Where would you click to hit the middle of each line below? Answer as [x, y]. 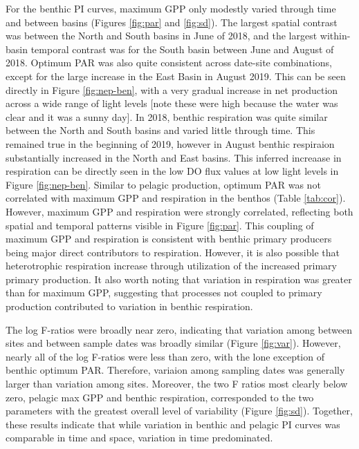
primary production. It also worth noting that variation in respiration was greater [179, 279]
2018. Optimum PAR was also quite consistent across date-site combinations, [169, 63]
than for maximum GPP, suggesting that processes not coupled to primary [164, 293]
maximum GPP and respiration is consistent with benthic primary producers [169, 239]
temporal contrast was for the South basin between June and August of [182, 49]
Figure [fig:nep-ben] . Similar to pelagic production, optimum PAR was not [163, 184]
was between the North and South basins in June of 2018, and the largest [162, 36]
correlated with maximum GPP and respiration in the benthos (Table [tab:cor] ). [176, 198]
